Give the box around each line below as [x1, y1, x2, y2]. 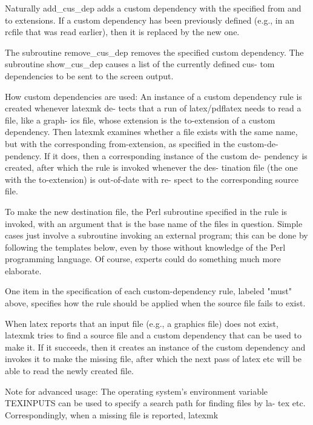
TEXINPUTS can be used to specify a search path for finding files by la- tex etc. [5, 397, 306, 409]
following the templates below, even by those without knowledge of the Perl [5, 240, 286, 253]
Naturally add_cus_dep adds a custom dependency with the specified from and [5, 2, 301, 14]
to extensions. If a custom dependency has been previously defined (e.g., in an [5, 13, 294, 26]
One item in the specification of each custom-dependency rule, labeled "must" [5, 285, 292, 297]
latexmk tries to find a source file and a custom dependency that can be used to [5, 329, 301, 341]
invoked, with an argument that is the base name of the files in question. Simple [5, 217, 303, 229]
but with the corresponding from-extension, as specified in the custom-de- [5, 137, 278, 150]
